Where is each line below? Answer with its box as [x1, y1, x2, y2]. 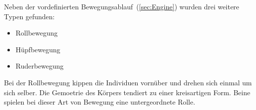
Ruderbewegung [15, 61, 64, 71]
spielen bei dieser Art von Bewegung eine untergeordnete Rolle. [4, 97, 195, 107]
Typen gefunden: [4, 11, 55, 21]
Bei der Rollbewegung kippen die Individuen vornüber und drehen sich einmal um [4, 77, 252, 87]
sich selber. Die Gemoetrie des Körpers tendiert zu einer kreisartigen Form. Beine [4, 87, 251, 97]
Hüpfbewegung [15, 44, 61, 54]
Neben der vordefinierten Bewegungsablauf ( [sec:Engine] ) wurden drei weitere [4, 1, 239, 11]
